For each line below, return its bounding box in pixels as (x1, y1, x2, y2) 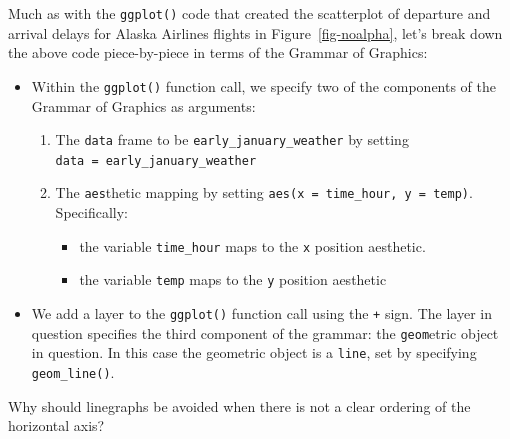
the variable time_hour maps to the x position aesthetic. (79, 235, 426, 256)
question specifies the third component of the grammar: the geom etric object (31, 322, 499, 343)
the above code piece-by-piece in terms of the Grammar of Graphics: (8, 42, 428, 63)
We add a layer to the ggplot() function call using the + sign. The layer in (31, 302, 492, 323)
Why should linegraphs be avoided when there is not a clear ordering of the (8, 395, 471, 416)
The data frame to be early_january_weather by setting (55, 129, 409, 150)
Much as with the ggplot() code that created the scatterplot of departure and (8, 3, 491, 23)
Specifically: (55, 202, 128, 223)
